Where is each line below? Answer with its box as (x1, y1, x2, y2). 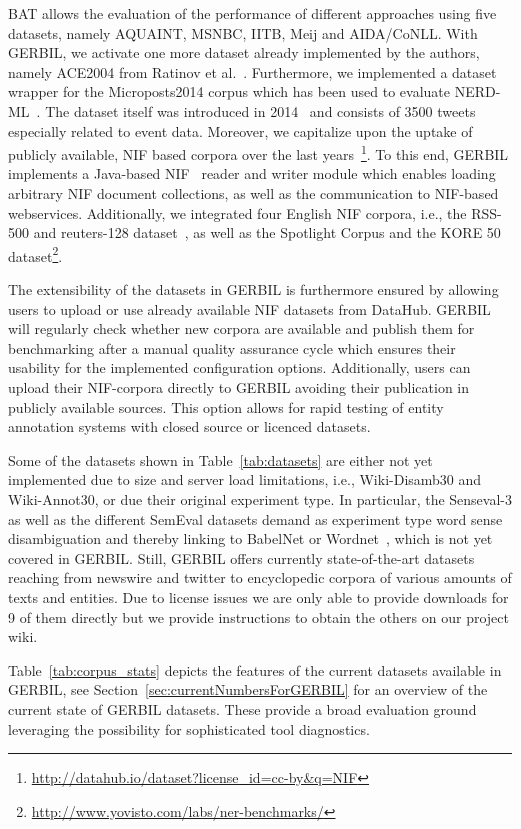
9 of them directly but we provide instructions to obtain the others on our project (8, 606, 509, 627)
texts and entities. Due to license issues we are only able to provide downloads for (8, 586, 509, 607)
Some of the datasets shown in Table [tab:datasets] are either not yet (8, 449, 433, 470)
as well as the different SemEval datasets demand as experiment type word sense (8, 508, 503, 529)
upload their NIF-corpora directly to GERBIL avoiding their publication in (8, 377, 470, 397)
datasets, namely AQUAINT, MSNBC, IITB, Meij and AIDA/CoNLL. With (8, 22, 478, 43)
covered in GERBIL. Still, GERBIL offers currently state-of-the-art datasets (8, 547, 475, 568)
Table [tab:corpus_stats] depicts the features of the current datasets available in (8, 659, 502, 680)
